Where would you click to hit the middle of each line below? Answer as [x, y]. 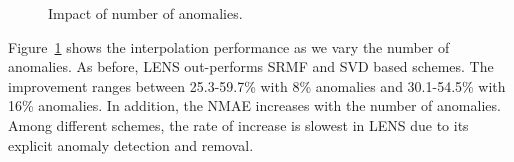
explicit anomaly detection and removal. [131, 144]
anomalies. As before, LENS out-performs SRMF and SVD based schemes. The [251, 66]
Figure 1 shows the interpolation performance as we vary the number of [229, 46]
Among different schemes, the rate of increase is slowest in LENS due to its [238, 124]
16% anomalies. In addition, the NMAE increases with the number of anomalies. [254, 105]
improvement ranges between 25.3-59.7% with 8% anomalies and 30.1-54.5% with [257, 85]
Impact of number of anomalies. [145, 13]
